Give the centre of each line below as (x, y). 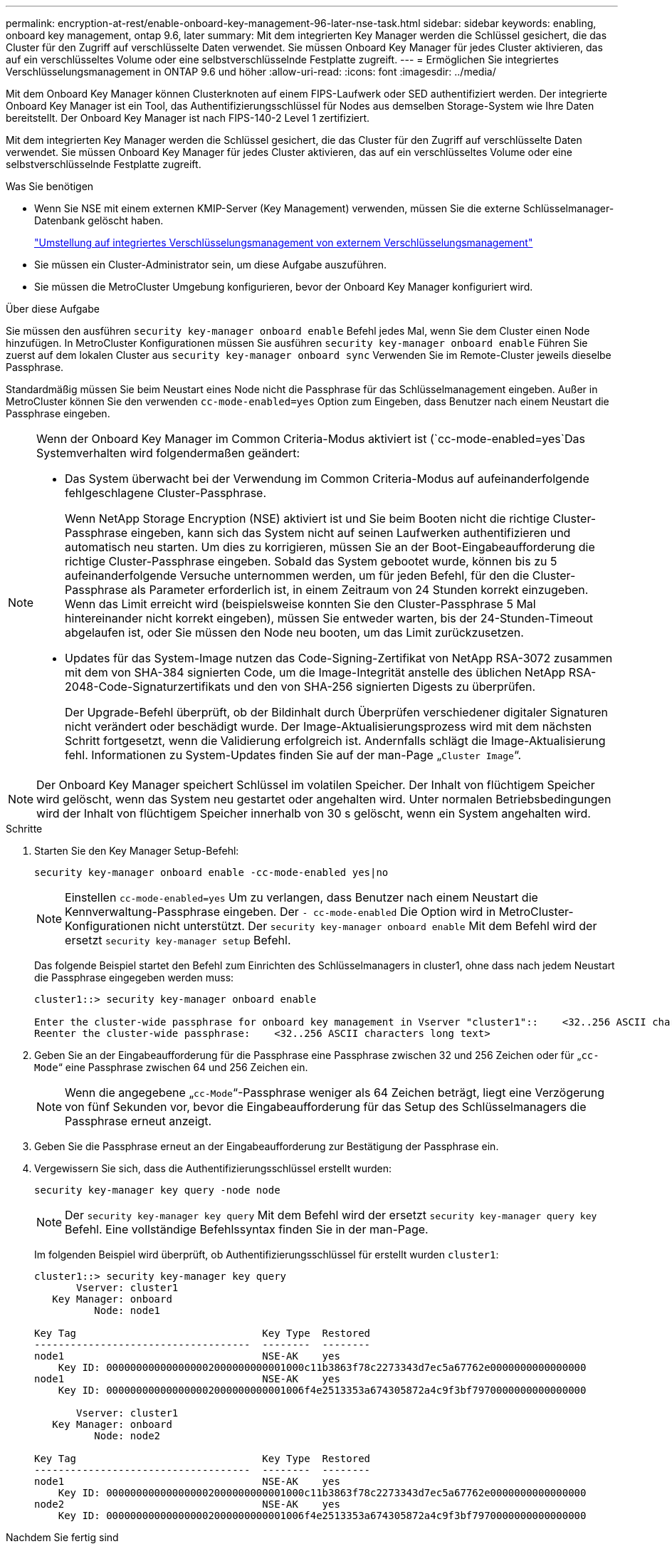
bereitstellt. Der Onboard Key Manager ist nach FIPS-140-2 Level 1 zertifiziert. (188, 118)
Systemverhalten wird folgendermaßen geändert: (168, 453)
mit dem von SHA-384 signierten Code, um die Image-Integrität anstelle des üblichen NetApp (315, 672)
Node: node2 (127, 1436)
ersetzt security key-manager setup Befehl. (178, 940)
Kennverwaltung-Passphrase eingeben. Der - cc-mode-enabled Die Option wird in (280, 912)
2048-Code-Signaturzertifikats (148, 687)
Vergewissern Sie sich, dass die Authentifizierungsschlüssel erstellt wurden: (213, 1168)
